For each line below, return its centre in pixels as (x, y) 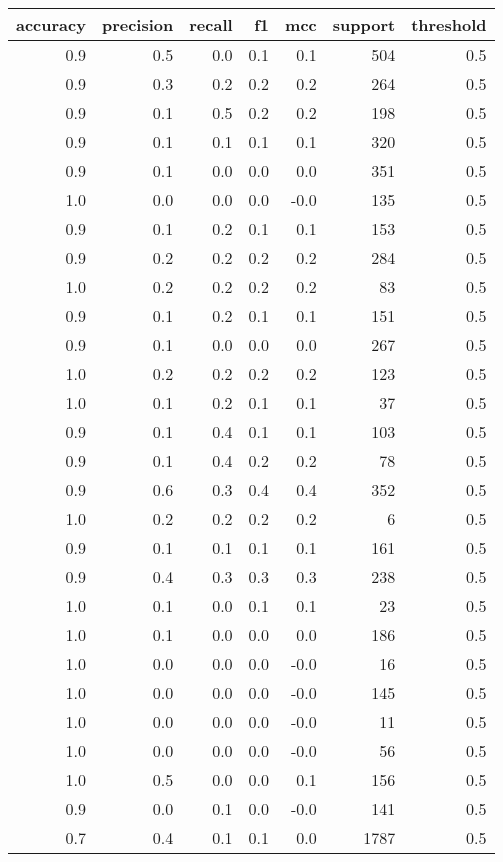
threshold (449, 24)
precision (137, 24)
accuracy (51, 24)
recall (211, 24)
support (364, 24)
